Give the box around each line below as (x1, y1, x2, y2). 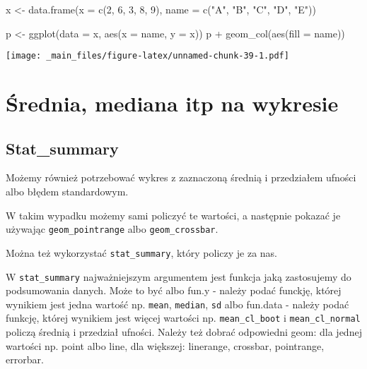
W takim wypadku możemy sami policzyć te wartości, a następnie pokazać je (6, 207, 341, 222)
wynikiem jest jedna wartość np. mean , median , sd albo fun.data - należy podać (6, 296, 349, 311)
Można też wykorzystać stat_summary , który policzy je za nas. (6, 245, 278, 260)
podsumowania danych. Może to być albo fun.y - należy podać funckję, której (6, 283, 342, 298)
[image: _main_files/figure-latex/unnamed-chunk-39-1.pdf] (6, 51, 289, 61)
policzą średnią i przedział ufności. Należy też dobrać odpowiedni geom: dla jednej (6, 325, 362, 339)
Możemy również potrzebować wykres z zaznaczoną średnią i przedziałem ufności (6, 170, 356, 185)
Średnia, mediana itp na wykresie (6, 89, 339, 118)
